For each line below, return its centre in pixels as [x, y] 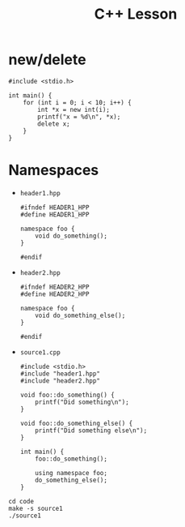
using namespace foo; [71, 473]
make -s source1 [36, 508]
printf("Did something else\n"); [91, 431]
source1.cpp [40, 352]
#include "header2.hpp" [60, 381]
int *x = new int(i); [74, 109]
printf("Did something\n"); [82, 402]
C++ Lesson [136, 14]
